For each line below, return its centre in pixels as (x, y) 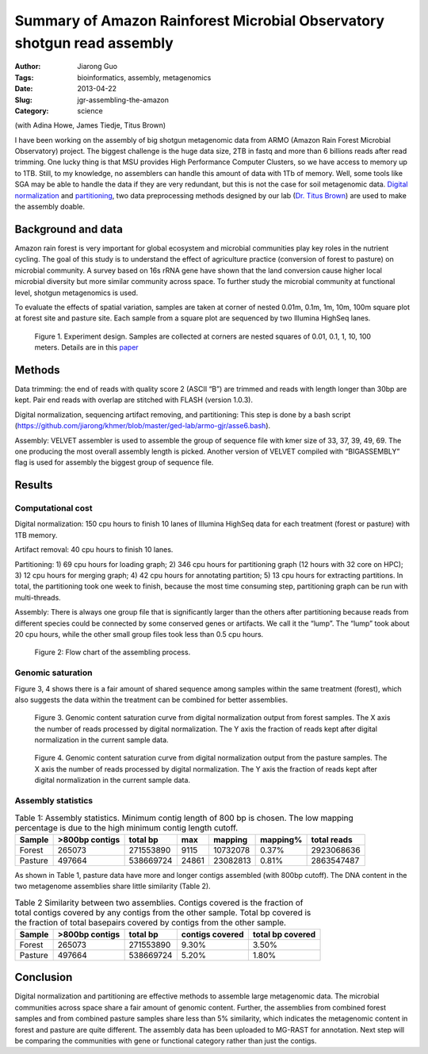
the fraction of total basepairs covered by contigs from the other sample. (151, 922)
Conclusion (44, 977)
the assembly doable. (50, 207)
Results (34, 485)
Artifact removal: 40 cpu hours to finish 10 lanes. (94, 550)
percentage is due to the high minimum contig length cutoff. (126, 827)
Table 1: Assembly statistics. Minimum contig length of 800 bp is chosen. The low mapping (184, 818)
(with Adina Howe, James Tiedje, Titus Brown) (90, 125)
